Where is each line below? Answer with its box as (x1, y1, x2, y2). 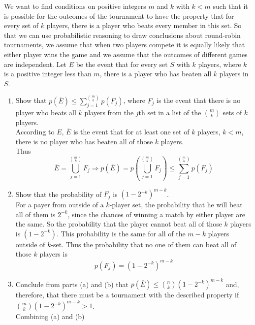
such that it (213, 1, 248, 11)
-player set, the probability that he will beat (109, 199, 243, 210)
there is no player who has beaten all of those (15, 136, 153, 146)
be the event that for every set (76, 59, 168, 69)
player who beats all (15, 107, 76, 117)
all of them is (15, 209, 56, 219)
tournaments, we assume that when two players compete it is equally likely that (4, 39, 245, 50)
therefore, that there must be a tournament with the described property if (15, 290, 239, 300)
